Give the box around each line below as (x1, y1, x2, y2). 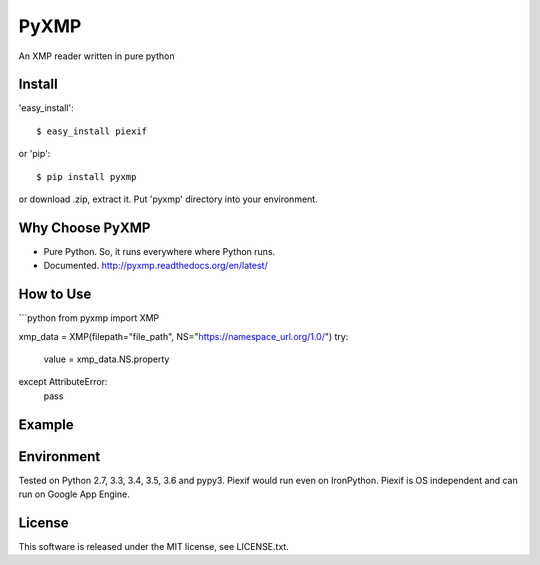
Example (18, 416, 74, 433)
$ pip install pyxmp (36, 171, 137, 182)
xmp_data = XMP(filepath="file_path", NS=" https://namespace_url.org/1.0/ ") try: (18, 330, 349, 342)
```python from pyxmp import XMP (18, 312, 160, 324)
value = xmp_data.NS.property (43, 353, 170, 365)
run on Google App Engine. (18, 488, 130, 500)
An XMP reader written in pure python (18, 50, 175, 62)
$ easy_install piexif (36, 125, 148, 137)
